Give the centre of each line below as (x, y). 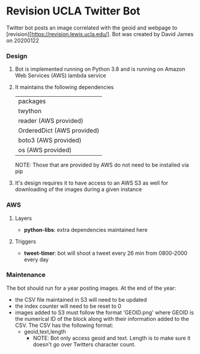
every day (36, 259)
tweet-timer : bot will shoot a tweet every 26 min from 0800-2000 (106, 253)
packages (32, 102)
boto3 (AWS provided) (50, 141)
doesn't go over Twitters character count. (84, 344)
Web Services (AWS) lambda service (60, 76)
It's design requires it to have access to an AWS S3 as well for (91, 183)
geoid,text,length (45, 331)
